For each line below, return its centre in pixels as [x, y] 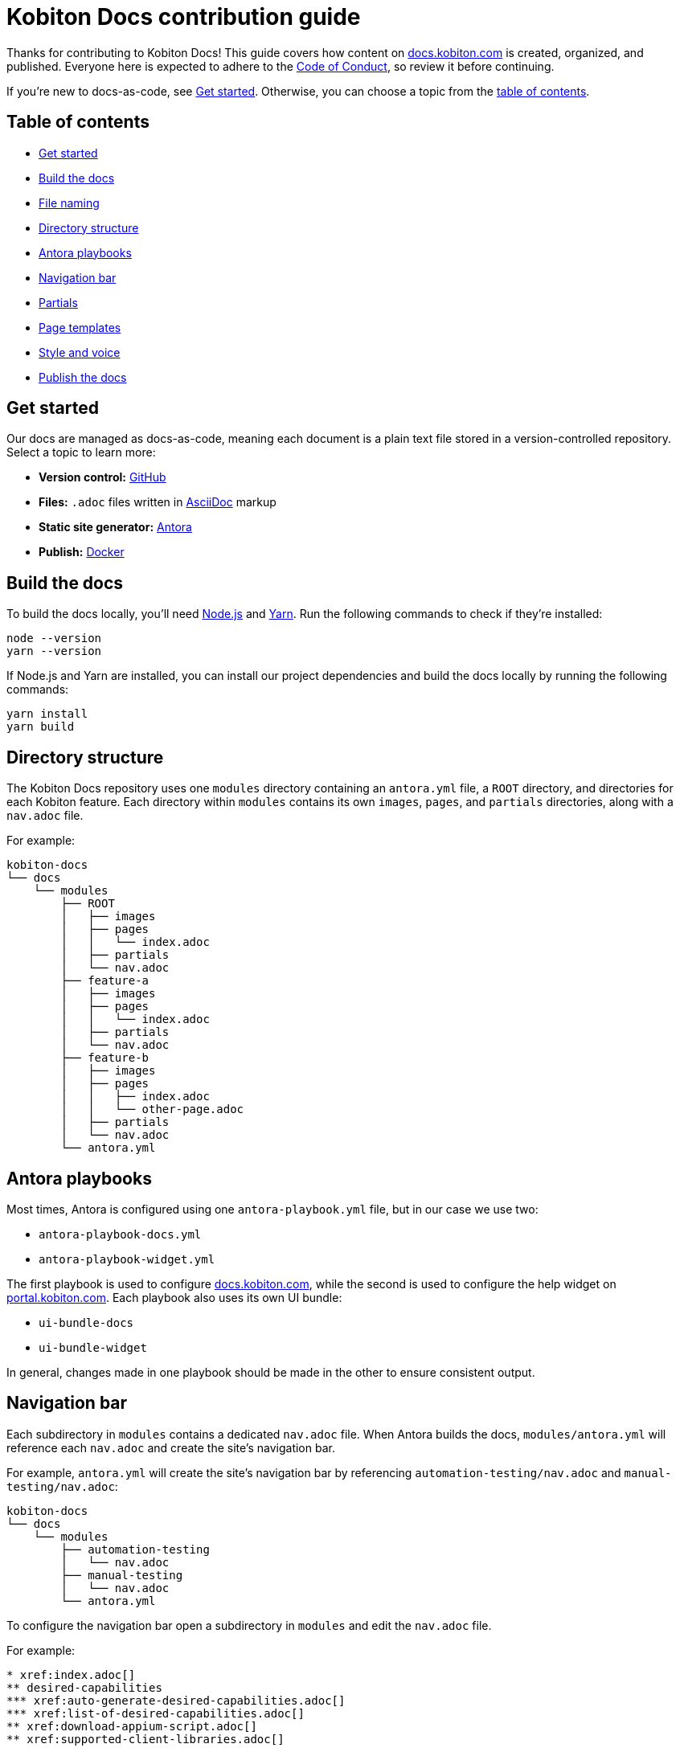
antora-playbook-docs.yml [120, 1234]
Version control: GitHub [102, 477]
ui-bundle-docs [86, 1322]
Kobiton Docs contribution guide [184, 17]
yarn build [41, 727]
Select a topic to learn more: [81, 452]
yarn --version [54, 651]
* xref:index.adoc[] [71, 1674]
